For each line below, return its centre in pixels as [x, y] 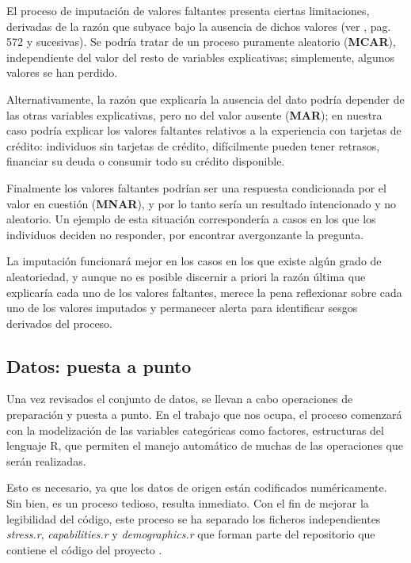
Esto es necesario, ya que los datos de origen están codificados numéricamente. [197, 487]
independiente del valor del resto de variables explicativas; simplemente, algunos [201, 57]
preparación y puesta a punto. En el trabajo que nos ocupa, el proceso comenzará [204, 415]
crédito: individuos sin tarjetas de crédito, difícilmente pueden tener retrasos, [193, 145]
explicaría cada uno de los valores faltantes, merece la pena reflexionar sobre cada [204, 292]
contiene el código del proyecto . [84, 549]
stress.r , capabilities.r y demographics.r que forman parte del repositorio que [191, 534]
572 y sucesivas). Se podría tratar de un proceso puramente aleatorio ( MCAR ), [201, 42]
